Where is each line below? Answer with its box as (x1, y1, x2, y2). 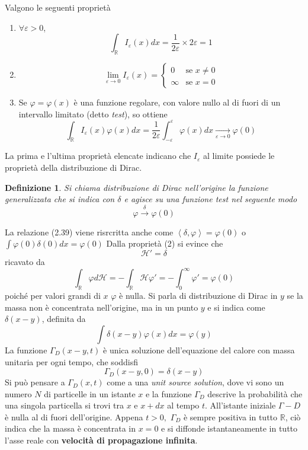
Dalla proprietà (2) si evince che (106, 237, 223, 250)
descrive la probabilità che (207, 387, 303, 400)
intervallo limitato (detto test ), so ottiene (18, 107, 168, 120)
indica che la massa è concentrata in (5, 422, 136, 435)
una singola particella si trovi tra (5, 399, 124, 411)
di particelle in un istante (44, 387, 136, 400)
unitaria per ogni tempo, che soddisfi (5, 355, 139, 368)
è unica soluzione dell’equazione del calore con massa (103, 343, 295, 356)
